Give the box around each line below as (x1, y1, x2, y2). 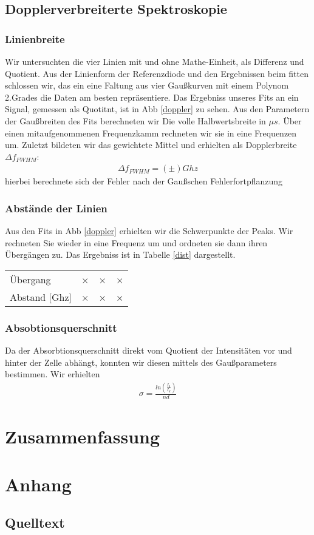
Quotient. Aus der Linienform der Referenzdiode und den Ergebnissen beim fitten (5, 67, 309, 79)
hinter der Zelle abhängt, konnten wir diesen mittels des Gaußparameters (5, 355, 277, 368)
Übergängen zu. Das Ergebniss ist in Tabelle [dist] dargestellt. (5, 248, 236, 261)
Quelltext (5, 513, 65, 532)
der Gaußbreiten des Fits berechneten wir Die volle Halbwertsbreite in (5, 114, 266, 127)
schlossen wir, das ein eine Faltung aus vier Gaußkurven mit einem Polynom (5, 79, 289, 92)
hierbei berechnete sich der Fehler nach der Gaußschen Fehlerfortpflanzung (5, 175, 283, 187)
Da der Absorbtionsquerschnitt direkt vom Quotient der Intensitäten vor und (5, 344, 292, 357)
